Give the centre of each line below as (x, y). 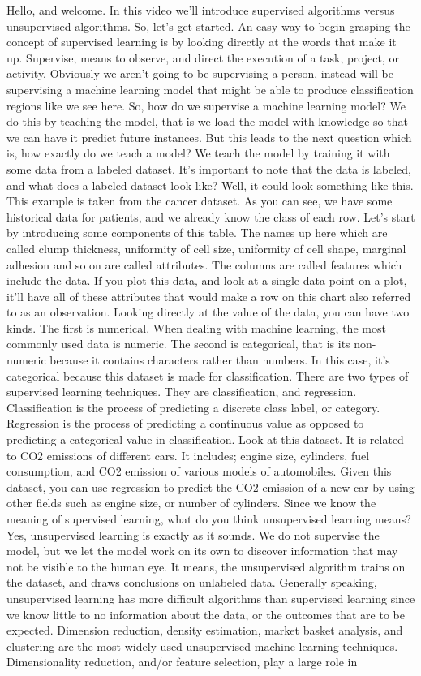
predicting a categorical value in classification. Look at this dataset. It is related (205, 439)
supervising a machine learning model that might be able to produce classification (210, 89)
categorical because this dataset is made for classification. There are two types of (208, 375)
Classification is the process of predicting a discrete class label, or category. (193, 407)
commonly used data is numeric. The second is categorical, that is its (178, 344)
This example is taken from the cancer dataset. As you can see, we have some (200, 201)
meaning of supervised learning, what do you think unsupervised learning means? (209, 519)
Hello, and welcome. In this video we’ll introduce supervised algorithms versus (201, 10)
